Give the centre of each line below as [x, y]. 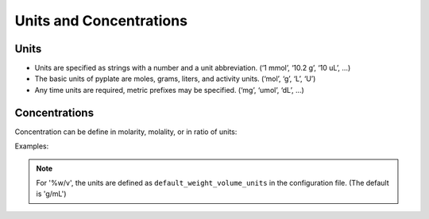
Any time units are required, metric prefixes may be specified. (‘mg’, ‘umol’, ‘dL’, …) [170, 90]
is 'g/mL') [51, 194]
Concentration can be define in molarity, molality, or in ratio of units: [126, 132]
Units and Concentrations [101, 21]
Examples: [32, 146]
